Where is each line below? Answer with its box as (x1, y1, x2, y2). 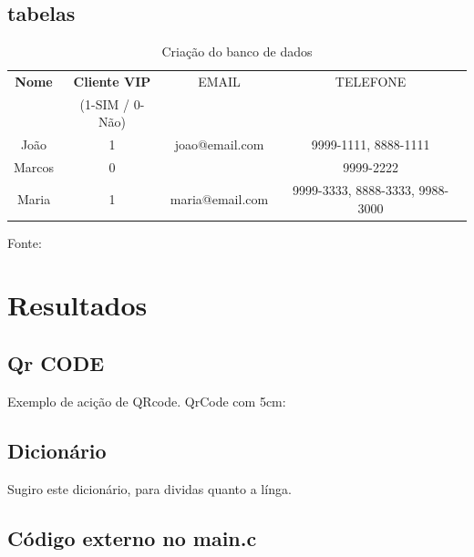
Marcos (14, 158, 55, 177)
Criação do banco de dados (161, 42, 313, 61)
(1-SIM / (79, 94, 129, 113)
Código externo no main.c (7, 523, 257, 552)
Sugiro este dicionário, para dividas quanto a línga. (7, 479, 292, 498)
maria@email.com (170, 189, 269, 208)
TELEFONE (335, 72, 407, 91)
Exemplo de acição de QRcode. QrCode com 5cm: (7, 391, 286, 410)
